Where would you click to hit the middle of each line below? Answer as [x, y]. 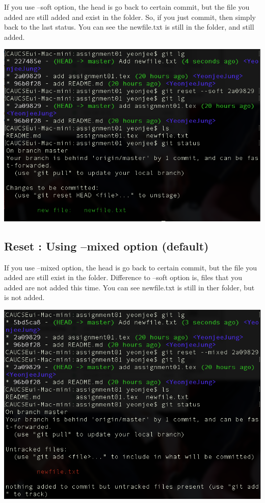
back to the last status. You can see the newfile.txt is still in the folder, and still [129, 27]
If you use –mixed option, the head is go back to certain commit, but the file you [131, 267]
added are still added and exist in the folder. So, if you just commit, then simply [130, 17]
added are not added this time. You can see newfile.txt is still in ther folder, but [129, 287]
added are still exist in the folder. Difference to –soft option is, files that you [123, 277]
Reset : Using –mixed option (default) [107, 246]
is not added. [24, 297]
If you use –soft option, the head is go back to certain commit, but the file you [127, 7]
